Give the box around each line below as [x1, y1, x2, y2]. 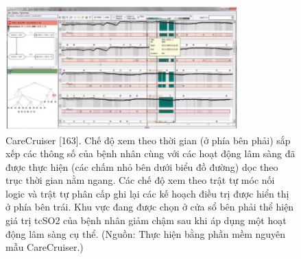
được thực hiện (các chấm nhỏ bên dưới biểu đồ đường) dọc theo [5, 159, 278, 174]
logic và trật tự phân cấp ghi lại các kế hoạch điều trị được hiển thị [5, 186, 289, 200]
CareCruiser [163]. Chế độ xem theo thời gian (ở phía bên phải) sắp [5, 133, 291, 147]
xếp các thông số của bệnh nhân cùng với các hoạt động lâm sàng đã [5, 146, 296, 161]
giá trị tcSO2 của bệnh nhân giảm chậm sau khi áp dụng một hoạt [5, 213, 287, 228]
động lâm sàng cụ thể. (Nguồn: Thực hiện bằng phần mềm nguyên [5, 226, 286, 241]
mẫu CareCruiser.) [5, 240, 84, 254]
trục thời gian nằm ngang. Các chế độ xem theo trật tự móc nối [5, 173, 275, 187]
